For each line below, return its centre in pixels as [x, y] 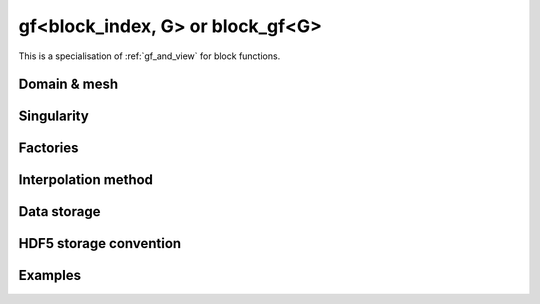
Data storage [59, 211]
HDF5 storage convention [100, 243]
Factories [48, 148]
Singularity [53, 116]
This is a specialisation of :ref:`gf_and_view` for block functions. [149, 56]
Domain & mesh [68, 84]
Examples [50, 275]
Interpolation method [86, 180]
